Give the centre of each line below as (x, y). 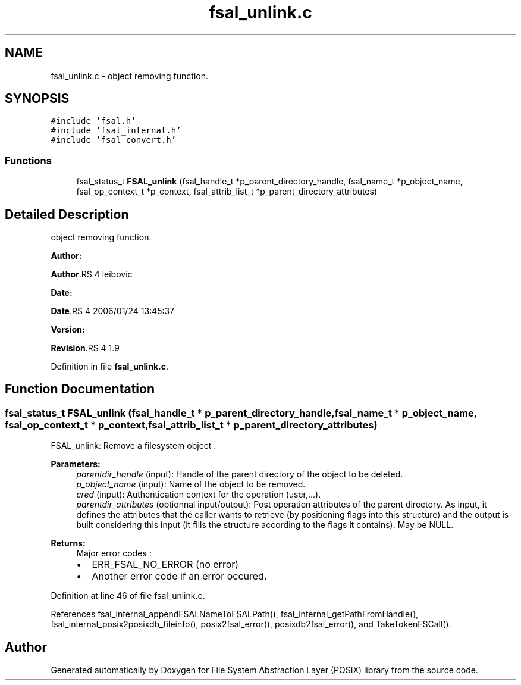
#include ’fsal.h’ (93, 121)
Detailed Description (67, 214)
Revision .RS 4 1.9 (85, 348)
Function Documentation (80, 389)
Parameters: (76, 464)
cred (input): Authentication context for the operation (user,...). (199, 495)
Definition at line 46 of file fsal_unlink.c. (128, 596)
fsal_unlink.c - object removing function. (129, 76)
